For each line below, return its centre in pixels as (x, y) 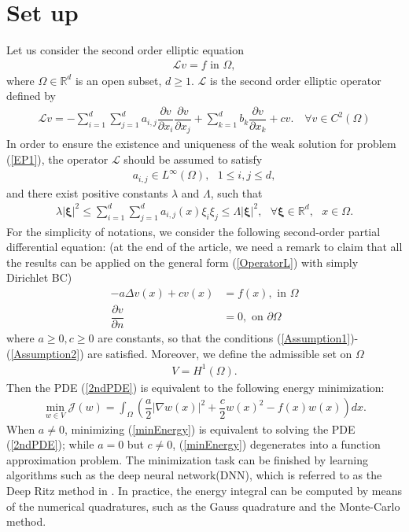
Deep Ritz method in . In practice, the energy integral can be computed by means (204, 491)
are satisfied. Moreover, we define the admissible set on (220, 353)
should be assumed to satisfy (193, 159)
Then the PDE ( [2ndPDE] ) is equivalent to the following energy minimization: (195, 387)
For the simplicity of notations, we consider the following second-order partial (193, 231)
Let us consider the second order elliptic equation (125, 50)
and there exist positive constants (87, 192)
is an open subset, (118, 80)
